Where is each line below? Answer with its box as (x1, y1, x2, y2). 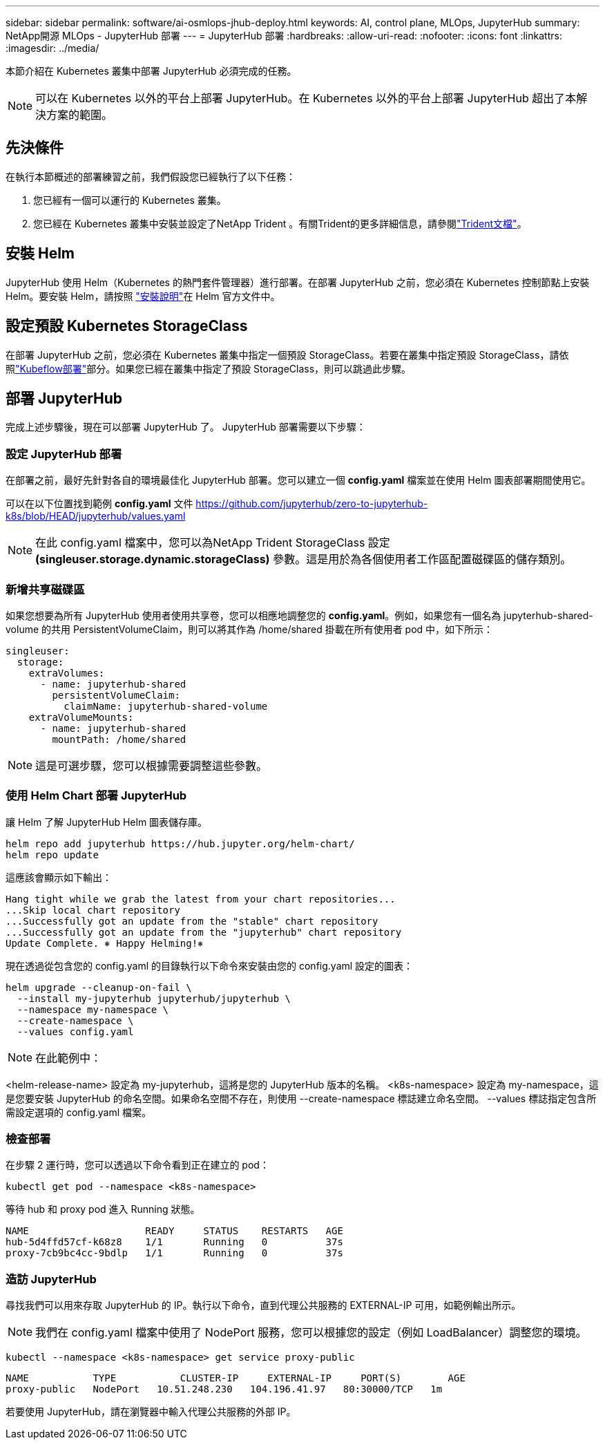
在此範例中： (35, 1050, 102, 1065)
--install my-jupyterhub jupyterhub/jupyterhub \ (17, 992, 291, 1004)
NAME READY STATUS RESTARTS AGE (6, 1225, 343, 1237)
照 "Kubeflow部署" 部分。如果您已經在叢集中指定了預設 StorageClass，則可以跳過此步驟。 (6, 362, 412, 375)
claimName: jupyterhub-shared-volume (64, 700, 268, 712)
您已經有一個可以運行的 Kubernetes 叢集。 (33, 193, 227, 206)
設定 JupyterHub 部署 (6, 446, 122, 461)
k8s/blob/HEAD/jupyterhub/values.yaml (6, 510, 186, 522)
